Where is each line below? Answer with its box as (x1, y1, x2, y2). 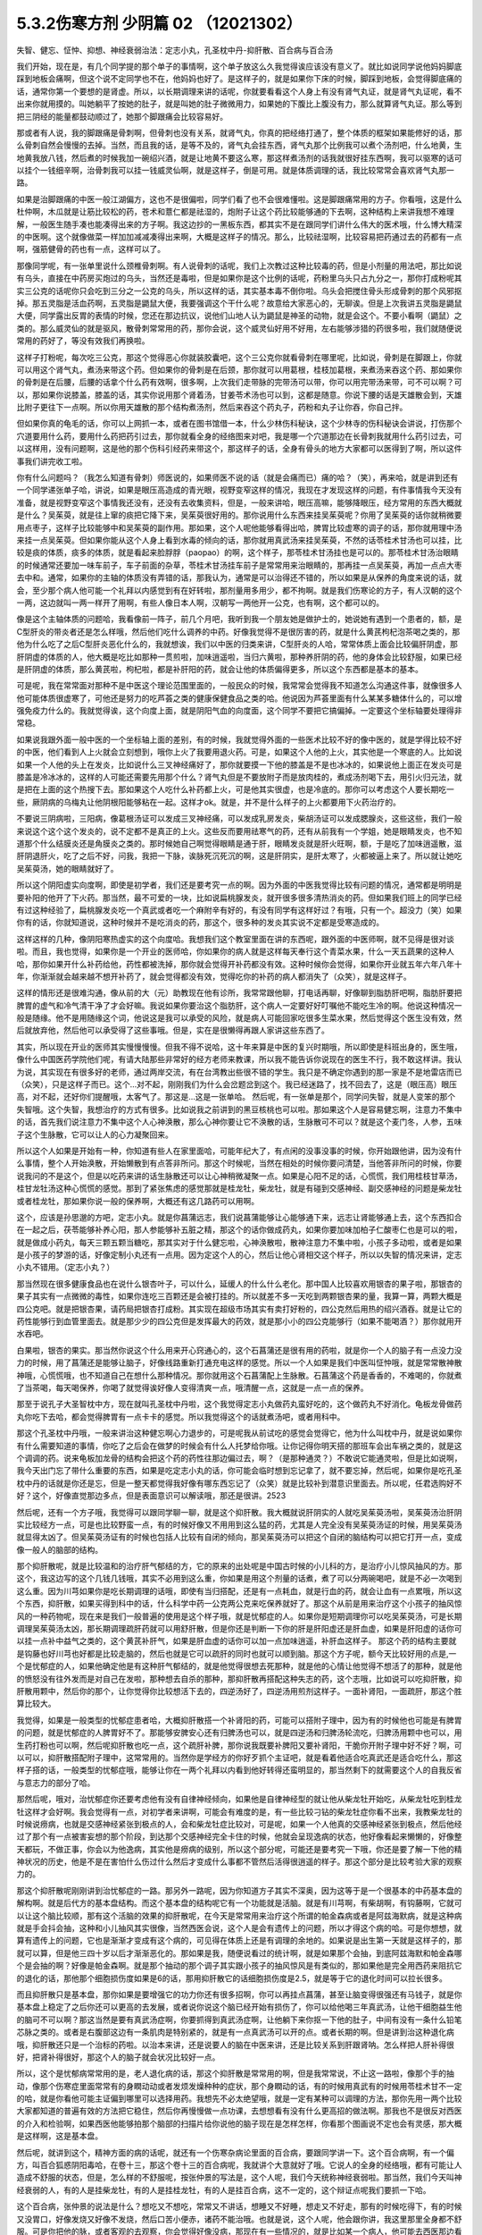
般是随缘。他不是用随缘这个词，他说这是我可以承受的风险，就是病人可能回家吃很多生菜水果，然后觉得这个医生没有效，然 (16, 1013, 462, 1024)
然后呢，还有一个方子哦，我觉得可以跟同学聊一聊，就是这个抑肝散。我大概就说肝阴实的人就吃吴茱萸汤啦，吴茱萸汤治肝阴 (16, 1506, 462, 1517)
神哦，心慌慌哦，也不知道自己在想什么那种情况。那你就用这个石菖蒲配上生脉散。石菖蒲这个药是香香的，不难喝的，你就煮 (16, 1370, 462, 1380)
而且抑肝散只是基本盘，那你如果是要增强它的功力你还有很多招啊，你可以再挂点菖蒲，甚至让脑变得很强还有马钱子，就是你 (16, 1989, 462, 2000)
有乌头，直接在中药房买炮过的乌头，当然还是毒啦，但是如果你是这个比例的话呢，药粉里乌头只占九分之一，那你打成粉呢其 (16, 273, 462, 283)
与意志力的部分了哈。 (16, 1777, 96, 1788)
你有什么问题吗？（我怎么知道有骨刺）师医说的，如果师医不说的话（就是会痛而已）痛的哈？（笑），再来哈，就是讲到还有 (16, 472, 459, 483)
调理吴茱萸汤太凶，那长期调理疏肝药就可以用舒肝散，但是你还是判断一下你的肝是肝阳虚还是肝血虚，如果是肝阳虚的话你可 (16, 1624, 462, 1634)
